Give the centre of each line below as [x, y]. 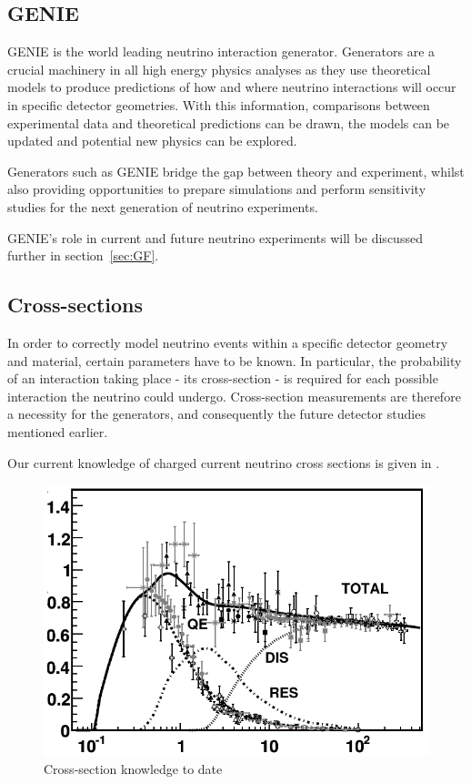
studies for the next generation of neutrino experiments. [163, 206]
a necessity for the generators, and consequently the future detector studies [216, 414]
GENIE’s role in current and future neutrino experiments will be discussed [215, 237]
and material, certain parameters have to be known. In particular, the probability [235, 360]
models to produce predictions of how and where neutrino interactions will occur [232, 87]
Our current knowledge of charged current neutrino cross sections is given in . [224, 462]
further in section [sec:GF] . [83, 255]
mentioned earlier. [58, 431]
